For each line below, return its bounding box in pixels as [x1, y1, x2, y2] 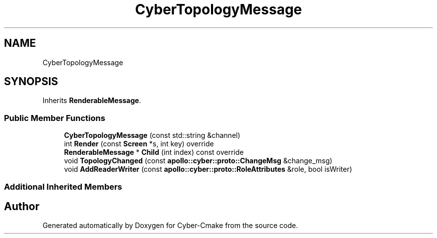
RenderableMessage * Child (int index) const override [64, 148, 244, 157]
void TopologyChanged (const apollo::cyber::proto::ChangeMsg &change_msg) [64, 156, 333, 165]
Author [4, 200, 39, 213]
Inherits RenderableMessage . [42, 96, 141, 105]
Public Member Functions [4, 113, 105, 123]
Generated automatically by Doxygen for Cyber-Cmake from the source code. [42, 221, 298, 230]
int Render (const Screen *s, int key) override [64, 139, 214, 148]
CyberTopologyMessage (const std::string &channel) [64, 131, 240, 140]
